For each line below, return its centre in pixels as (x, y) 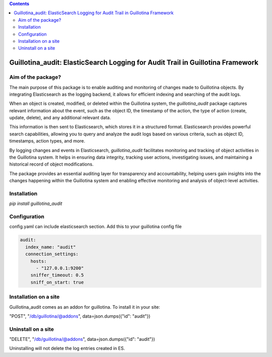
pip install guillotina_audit (36, 203)
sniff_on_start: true (57, 282)
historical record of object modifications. (51, 164)
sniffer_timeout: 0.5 (57, 275)
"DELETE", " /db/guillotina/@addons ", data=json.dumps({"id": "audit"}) (82, 339)
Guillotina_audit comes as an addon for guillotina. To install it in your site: (85, 307)
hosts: (39, 261)
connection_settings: (52, 254)
